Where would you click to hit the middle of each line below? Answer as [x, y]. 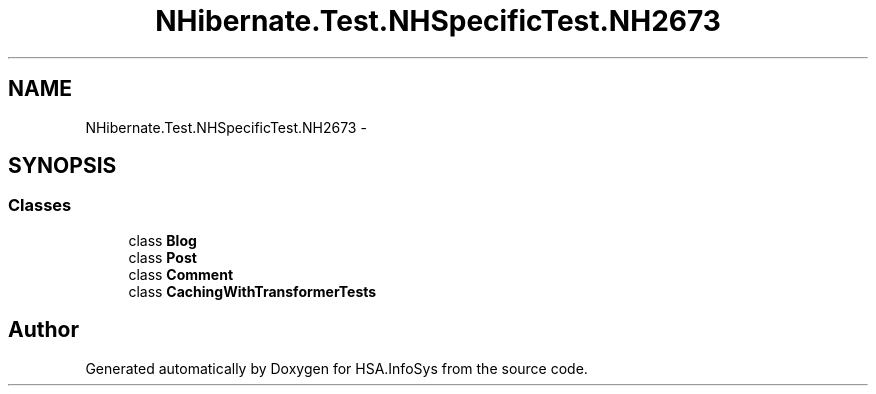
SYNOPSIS [62, 166]
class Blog [162, 240]
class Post [162, 257]
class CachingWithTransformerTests [252, 291]
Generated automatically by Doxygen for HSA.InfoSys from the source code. [336, 368]
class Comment [181, 274]
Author [43, 330]
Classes [40, 205]
